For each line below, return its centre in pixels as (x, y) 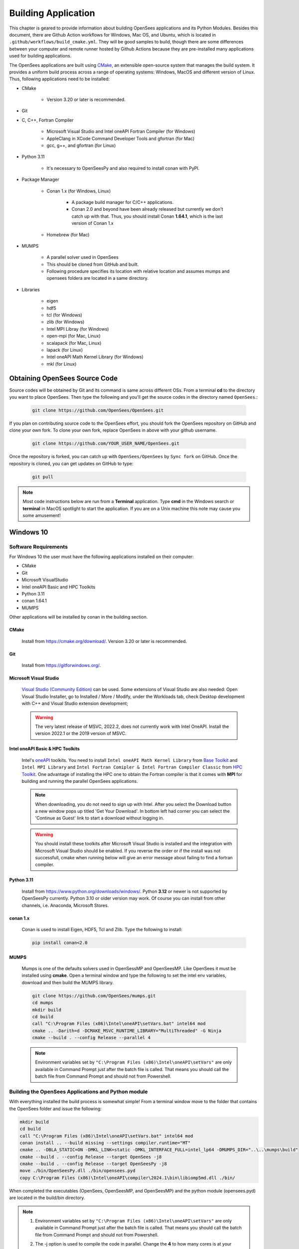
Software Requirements (39, 547)
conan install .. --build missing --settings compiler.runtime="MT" (105, 1143)
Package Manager (40, 179)
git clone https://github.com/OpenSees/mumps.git (94, 996)
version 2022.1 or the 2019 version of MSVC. (81, 733)
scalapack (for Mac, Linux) (74, 343)
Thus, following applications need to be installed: (60, 79)
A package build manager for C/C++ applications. (123, 202)
